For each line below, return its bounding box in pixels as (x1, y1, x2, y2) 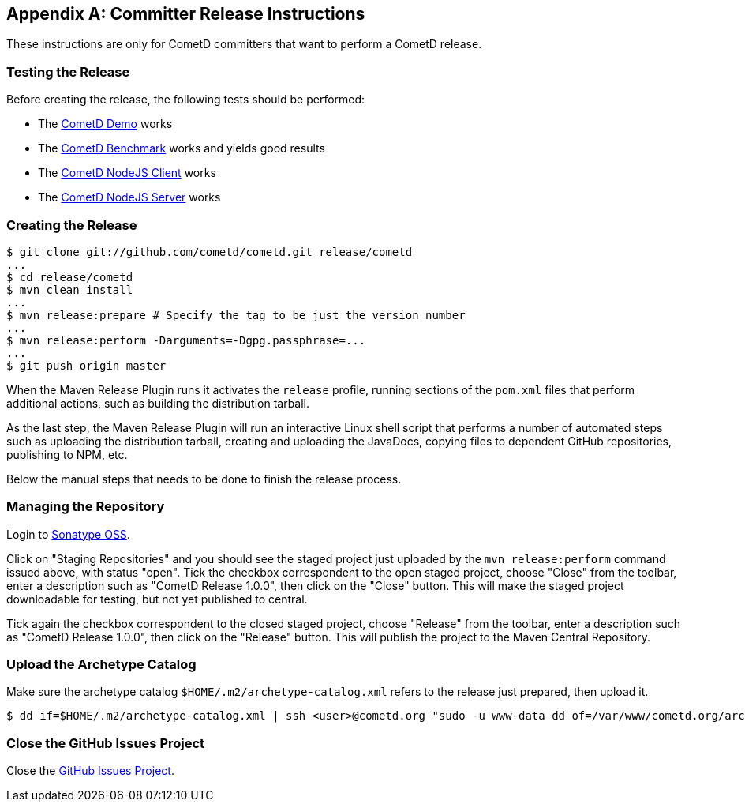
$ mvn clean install (6, 283, 133, 296)
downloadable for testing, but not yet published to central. (6, 592, 308, 606)
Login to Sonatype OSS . (6, 527, 130, 541)
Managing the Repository (6, 498, 165, 515)
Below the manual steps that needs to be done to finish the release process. (6, 472, 402, 486)
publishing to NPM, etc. (6, 447, 128, 461)
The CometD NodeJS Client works (38, 166, 216, 180)
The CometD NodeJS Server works (38, 190, 221, 205)
